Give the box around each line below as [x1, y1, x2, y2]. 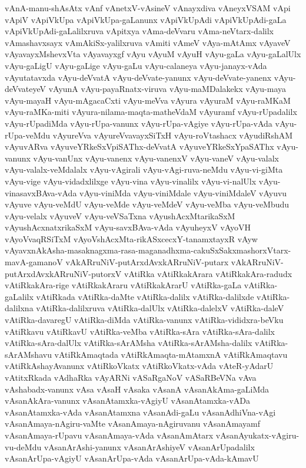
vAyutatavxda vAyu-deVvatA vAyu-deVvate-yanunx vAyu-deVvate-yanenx [5, 71, 272, 83]
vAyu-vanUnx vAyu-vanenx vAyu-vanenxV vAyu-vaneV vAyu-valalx [33, 151, 279, 164]
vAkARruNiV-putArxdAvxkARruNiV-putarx [65, 256, 229, 268]
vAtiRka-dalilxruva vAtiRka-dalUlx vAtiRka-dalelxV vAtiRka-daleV [36, 302, 284, 314]
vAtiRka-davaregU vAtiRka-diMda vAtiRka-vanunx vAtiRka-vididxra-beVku [5, 314, 284, 326]
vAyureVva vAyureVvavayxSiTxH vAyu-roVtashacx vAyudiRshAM [52, 128, 293, 141]
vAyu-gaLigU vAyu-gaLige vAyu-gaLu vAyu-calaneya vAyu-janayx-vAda [5, 59, 267, 71]
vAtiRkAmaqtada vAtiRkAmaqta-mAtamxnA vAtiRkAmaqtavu [54, 348, 288, 360]
